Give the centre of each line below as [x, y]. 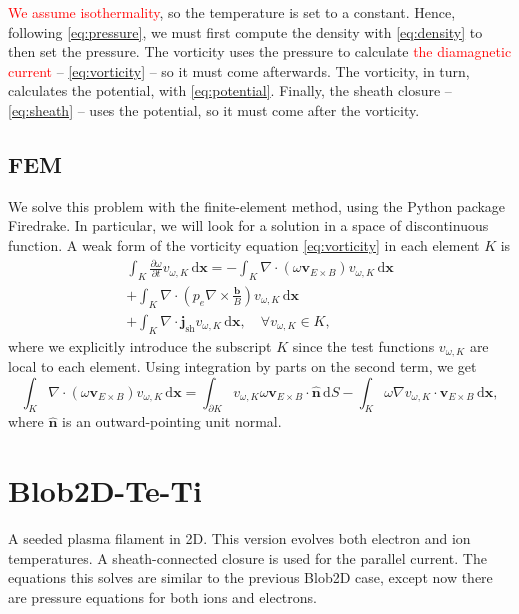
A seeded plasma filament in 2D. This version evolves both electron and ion [239, 538]
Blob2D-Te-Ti [105, 490]
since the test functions [363, 345]
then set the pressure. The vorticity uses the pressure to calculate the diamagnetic [260, 51]
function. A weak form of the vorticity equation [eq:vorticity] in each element [244, 244]
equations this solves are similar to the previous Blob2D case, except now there [250, 577]
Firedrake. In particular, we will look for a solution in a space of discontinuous [248, 225]
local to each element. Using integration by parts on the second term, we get [242, 366]
